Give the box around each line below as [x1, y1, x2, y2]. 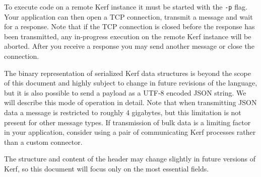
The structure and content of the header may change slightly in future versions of [4, 153, 256, 164]
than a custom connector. [4, 136, 83, 147]
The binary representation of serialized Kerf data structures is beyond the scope [4, 67, 251, 78]
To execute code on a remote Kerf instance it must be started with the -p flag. [4, 2, 247, 12]
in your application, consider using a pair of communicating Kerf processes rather [4, 127, 256, 137]
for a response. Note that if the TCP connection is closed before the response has [4, 21, 255, 32]
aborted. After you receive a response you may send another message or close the [4, 41, 254, 51]
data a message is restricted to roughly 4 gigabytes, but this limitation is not [4, 107, 241, 117]
